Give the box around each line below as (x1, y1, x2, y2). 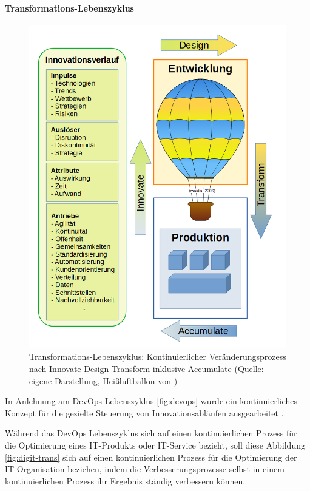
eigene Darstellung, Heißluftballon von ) (29, 374, 178, 387)
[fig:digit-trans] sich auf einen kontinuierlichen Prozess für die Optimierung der (5, 450, 297, 463)
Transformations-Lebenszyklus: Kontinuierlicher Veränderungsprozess (29, 350, 286, 363)
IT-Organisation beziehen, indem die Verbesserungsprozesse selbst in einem (5, 462, 285, 475)
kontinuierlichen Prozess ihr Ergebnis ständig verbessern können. (5, 474, 246, 487)
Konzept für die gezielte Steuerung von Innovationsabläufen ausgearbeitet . (5, 406, 284, 419)
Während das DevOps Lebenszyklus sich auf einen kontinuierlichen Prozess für (5, 427, 297, 439)
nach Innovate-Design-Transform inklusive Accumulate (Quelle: (29, 362, 264, 375)
